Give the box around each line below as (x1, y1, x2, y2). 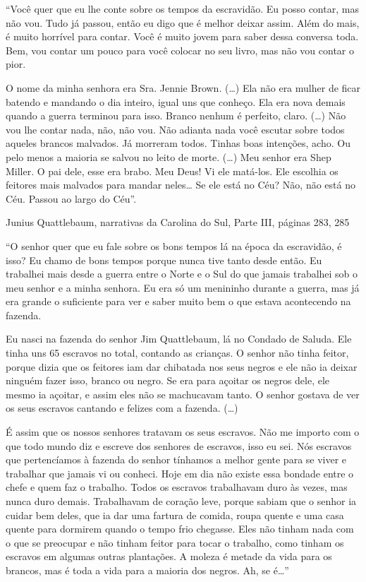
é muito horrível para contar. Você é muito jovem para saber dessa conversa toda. (6, 29, 359, 44)
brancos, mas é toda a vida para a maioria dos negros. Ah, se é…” (6, 562, 289, 577)
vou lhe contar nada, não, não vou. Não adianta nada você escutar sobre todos (6, 121, 345, 136)
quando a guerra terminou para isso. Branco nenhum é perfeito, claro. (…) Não (6, 108, 346, 123)
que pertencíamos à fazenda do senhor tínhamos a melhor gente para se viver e (6, 452, 347, 467)
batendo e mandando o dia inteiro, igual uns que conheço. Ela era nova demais (6, 94, 346, 109)
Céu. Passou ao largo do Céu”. (6, 191, 137, 206)
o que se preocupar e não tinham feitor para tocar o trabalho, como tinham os (6, 535, 344, 550)
